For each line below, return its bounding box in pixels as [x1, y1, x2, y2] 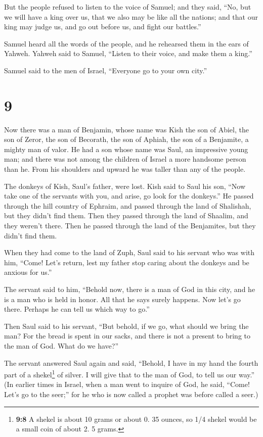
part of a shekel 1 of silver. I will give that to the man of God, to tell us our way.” [4, 368, 255, 379]
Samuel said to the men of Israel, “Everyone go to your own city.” [4, 65, 207, 75]
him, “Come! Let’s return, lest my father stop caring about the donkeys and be [4, 257, 249, 267]
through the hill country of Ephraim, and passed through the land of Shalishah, [4, 200, 251, 211]
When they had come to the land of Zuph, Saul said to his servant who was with [4, 247, 255, 258]
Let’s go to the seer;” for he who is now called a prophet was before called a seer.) [4, 389, 258, 399]
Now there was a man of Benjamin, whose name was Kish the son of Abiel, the [4, 124, 249, 134]
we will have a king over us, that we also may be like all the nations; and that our [4, 11, 258, 22]
